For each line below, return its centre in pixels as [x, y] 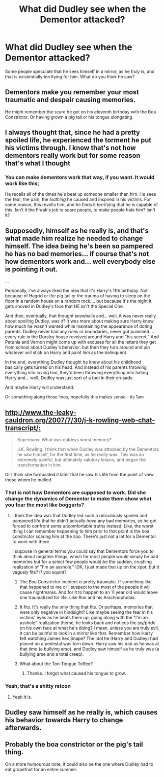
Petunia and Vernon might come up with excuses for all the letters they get [81, 342]
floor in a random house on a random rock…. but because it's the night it [78, 301]
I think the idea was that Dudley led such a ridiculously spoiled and [80, 516]
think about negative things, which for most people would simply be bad [85, 557]
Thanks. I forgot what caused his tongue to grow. [76, 673]
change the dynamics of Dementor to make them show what [78, 498]
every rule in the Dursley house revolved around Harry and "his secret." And [82, 337]
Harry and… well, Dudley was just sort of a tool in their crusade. [69, 378]
